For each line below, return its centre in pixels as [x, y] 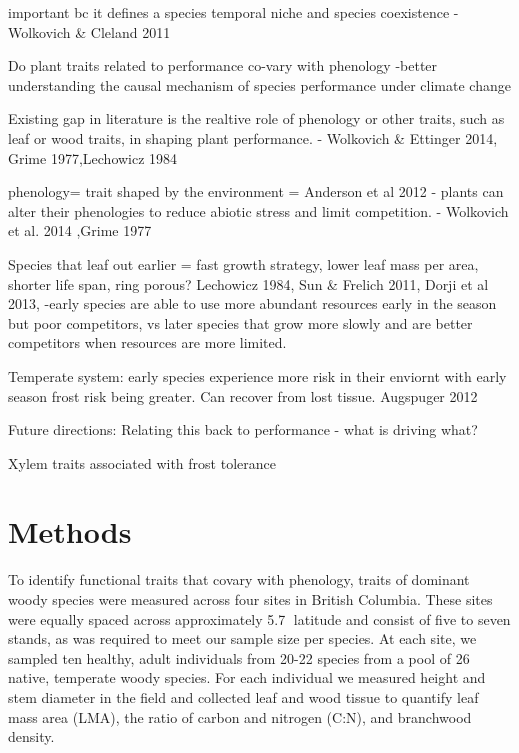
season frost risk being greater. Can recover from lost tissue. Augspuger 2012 [243, 395]
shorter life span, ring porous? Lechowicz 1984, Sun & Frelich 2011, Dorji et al [248, 283]
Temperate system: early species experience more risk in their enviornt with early [257, 375]
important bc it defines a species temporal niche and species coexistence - [233, 12]
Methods [70, 531]
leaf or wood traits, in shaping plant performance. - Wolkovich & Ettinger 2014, [253, 137]
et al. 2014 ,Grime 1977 [80, 230]
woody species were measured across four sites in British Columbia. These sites [250, 599]
